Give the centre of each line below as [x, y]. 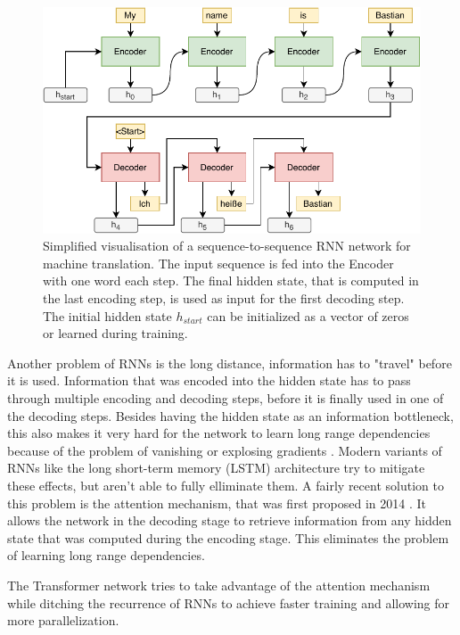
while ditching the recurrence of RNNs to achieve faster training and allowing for [229, 602]
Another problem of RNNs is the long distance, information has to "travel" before [230, 363]
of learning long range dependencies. [106, 555]
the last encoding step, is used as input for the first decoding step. [224, 298]
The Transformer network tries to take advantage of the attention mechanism [219, 585]
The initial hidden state [107, 315]
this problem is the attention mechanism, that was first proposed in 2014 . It [217, 503]
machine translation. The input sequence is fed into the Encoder [218, 263]
